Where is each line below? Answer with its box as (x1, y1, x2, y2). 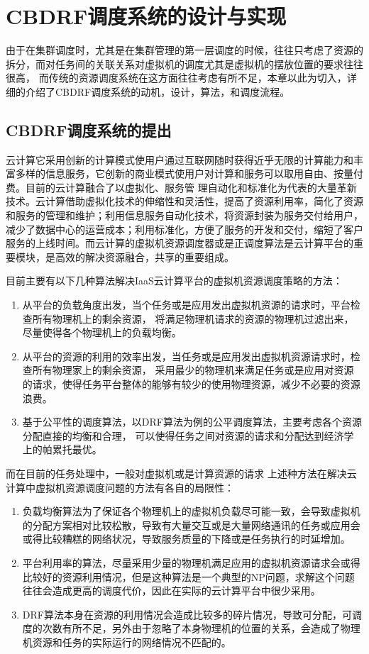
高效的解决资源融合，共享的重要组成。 (55, 249, 234, 264)
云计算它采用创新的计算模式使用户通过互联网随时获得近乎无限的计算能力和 (6, 152, 353, 167)
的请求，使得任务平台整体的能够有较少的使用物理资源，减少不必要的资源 (22, 377, 360, 392)
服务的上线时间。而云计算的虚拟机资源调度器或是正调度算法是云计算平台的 (6, 235, 353, 250)
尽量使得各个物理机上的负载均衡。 (22, 325, 182, 340)
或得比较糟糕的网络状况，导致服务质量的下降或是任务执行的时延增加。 (22, 531, 351, 546)
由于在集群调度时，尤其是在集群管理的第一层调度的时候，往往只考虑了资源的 (6, 43, 363, 57)
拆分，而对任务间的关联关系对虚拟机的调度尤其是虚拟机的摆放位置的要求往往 (6, 56, 363, 71)
